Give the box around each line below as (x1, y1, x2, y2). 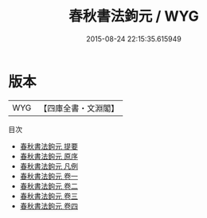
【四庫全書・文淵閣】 (39, 103, 119, 114)
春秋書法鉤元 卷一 (19, 171, 78, 181)
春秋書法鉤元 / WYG (68, 7, 199, 25)
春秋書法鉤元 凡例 (19, 161, 78, 171)
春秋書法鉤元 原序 (19, 151, 78, 161)
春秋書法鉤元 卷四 (19, 200, 78, 211)
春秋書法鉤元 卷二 (19, 181, 78, 191)
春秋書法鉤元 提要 (19, 141, 78, 151)
